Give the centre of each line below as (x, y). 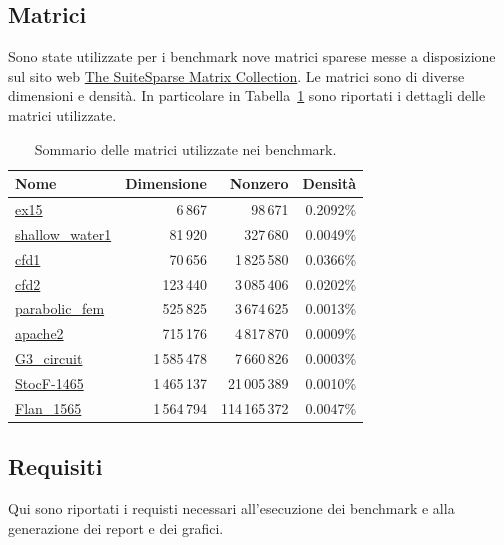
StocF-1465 (49, 382)
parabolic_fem (60, 308)
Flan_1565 (48, 407)
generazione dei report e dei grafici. (116, 527)
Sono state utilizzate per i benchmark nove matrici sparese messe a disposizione (252, 56)
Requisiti (55, 466)
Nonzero (259, 183)
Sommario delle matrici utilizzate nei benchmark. (185, 148)
